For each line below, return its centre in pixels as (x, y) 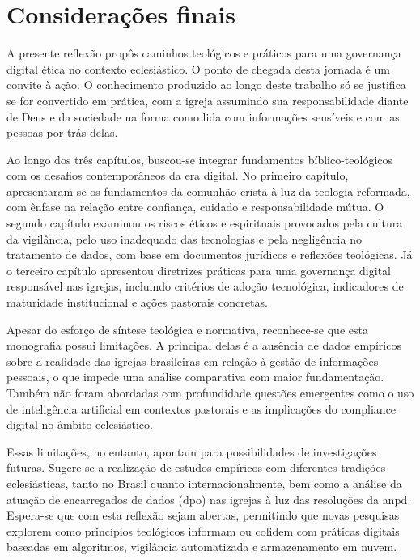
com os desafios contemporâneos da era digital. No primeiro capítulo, (178, 175)
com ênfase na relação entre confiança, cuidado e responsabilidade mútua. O (195, 207)
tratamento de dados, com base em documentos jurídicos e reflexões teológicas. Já (210, 255)
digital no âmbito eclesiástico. (80, 424)
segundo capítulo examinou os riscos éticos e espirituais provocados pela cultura (205, 223)
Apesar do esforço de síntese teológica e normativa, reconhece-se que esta (187, 329)
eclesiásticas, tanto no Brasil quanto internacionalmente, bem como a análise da (204, 483)
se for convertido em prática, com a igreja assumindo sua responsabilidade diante (208, 100)
